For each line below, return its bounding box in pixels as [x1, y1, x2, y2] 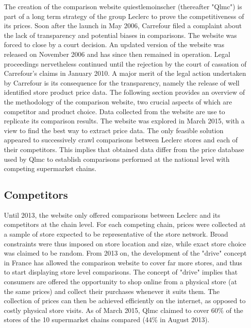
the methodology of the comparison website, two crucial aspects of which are [4, 96, 232, 106]
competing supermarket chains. [4, 163, 97, 173]
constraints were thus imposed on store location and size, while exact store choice [4, 238, 246, 248]
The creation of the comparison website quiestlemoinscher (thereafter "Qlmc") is [4, 1, 242, 11]
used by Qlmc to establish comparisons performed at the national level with [4, 154, 230, 164]
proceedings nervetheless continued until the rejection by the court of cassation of [4, 58, 247, 69]
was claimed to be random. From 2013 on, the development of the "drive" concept [4, 248, 247, 258]
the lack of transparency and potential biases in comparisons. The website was [4, 30, 237, 40]
